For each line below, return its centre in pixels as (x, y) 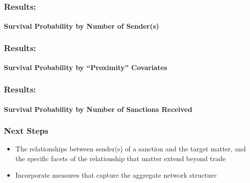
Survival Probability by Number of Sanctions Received (98, 109)
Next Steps (26, 131)
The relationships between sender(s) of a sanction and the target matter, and (131, 149)
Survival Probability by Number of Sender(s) (82, 26)
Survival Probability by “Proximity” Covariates (86, 67)
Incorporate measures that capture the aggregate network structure (116, 174)
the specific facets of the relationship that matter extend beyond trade (120, 158)
